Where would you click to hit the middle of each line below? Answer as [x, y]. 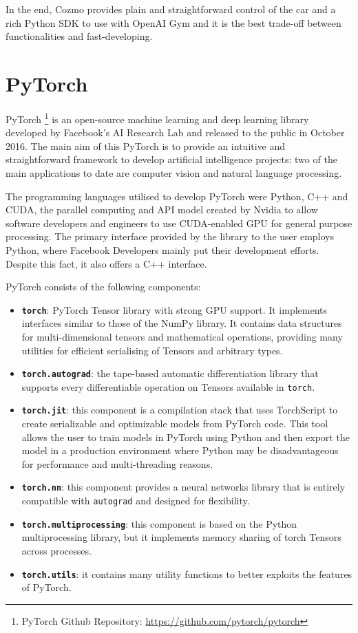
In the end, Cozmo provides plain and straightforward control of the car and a [171, 9]
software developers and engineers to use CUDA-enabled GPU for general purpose [179, 223]
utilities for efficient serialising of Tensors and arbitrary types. [152, 350]
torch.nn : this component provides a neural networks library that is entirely [183, 487]
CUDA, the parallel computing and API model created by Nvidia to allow [162, 210]
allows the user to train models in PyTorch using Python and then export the [186, 437]
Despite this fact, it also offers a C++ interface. [106, 263]
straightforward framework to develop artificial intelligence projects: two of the [171, 159]
